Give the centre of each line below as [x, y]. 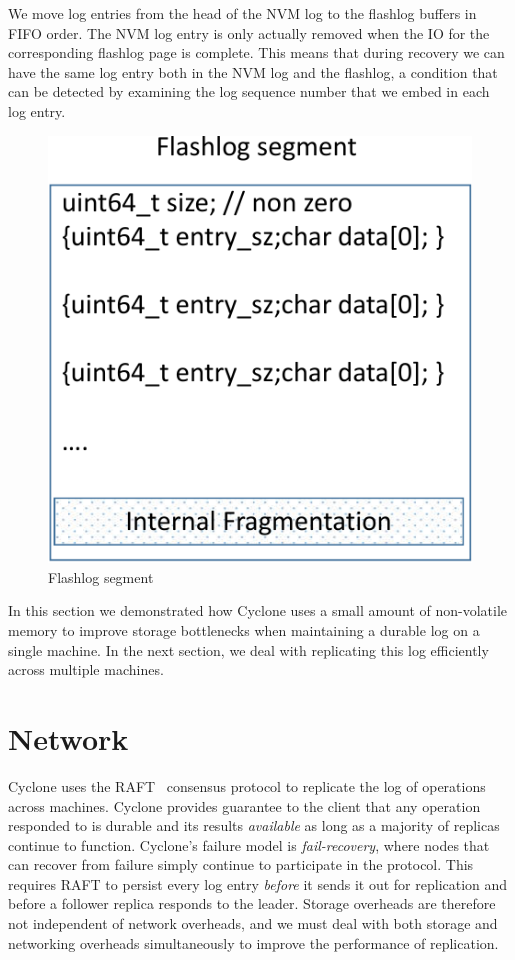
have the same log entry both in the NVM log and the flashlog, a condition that [253, 71]
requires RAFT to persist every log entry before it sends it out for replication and [258, 883]
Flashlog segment [101, 576]
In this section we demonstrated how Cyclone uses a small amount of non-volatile [257, 610]
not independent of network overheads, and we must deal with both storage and [253, 923]
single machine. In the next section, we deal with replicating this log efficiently [248, 649]
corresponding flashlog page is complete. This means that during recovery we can [256, 52]
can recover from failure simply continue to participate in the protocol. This [241, 864]
